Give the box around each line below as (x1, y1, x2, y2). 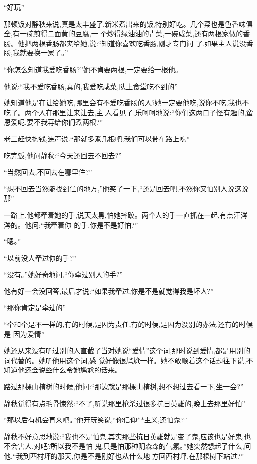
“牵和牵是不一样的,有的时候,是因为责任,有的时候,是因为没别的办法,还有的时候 (4, 319, 253, 329)
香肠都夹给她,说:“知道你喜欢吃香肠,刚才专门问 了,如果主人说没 (45, 38, 246, 48)
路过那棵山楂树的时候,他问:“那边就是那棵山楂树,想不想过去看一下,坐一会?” (4, 381, 244, 392)
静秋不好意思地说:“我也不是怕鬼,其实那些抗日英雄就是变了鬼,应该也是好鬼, (4, 431, 244, 441)
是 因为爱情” (4, 328, 45, 339)
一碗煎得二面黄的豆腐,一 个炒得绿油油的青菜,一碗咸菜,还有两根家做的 (19, 28, 243, 39)
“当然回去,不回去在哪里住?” (4, 167, 92, 177)
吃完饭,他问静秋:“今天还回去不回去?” (4, 150, 122, 160)
